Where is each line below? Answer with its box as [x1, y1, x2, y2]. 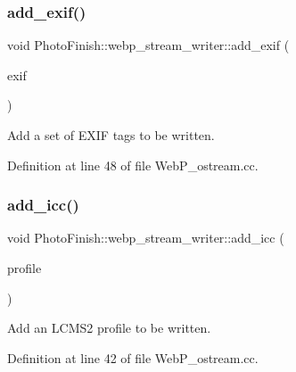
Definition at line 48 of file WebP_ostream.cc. [7, 155, 259, 174]
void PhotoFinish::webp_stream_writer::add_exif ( [7, 36, 290, 54]
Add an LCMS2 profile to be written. [7, 318, 211, 337]
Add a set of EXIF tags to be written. [7, 126, 215, 144]
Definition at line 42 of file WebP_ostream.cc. [7, 348, 259, 367]
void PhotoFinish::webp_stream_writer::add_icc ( [7, 228, 284, 247]
